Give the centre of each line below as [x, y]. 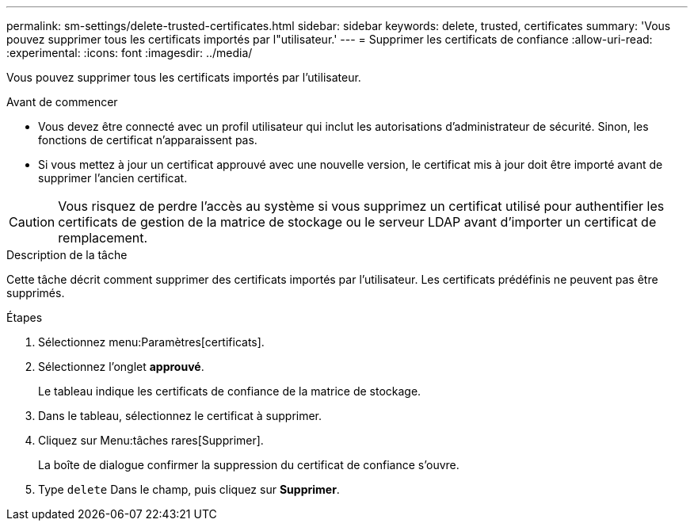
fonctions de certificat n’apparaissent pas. [148, 140]
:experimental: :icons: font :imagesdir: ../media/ [130, 53]
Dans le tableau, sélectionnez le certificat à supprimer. [180, 416]
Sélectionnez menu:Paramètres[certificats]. [151, 342]
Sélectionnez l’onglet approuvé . [121, 367]
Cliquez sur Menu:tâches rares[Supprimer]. [151, 440]
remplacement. [103, 238]
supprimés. [36, 293]
